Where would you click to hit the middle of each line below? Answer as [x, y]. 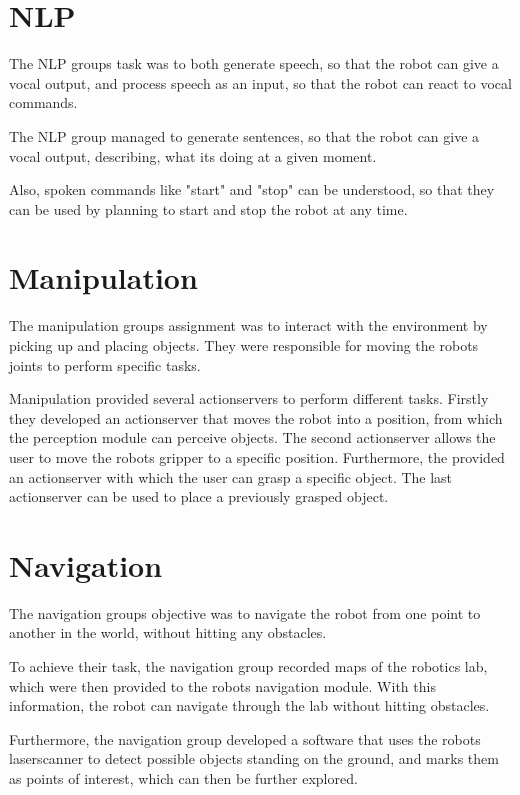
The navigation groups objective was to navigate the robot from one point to [245, 612]
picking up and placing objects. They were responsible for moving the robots [244, 345]
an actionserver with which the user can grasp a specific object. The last [231, 476]
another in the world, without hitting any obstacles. [168, 632]
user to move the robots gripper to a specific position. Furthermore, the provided [257, 456]
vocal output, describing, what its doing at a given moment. [193, 155]
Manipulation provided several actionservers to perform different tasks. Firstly [249, 398]
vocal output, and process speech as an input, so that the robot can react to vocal [260, 82]
